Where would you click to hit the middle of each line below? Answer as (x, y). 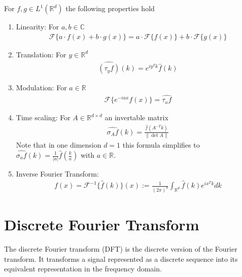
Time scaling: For (43, 117)
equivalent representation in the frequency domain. (83, 269)
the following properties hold (110, 8)
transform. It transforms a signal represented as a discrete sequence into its (121, 258)
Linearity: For (38, 26)
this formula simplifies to (161, 145)
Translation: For (41, 54)
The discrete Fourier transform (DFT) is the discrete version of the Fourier (121, 249)
